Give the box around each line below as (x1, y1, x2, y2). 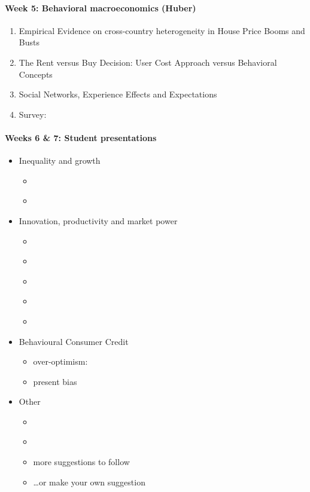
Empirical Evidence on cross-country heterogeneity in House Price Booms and (19, 24, 305, 36)
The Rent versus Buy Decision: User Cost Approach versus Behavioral (19, 56, 277, 68)
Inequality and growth (19, 154, 101, 167)
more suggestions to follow (33, 456, 130, 468)
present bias (33, 375, 77, 387)
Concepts (19, 68, 53, 80)
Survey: (19, 108, 47, 120)
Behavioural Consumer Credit (19, 335, 129, 347)
